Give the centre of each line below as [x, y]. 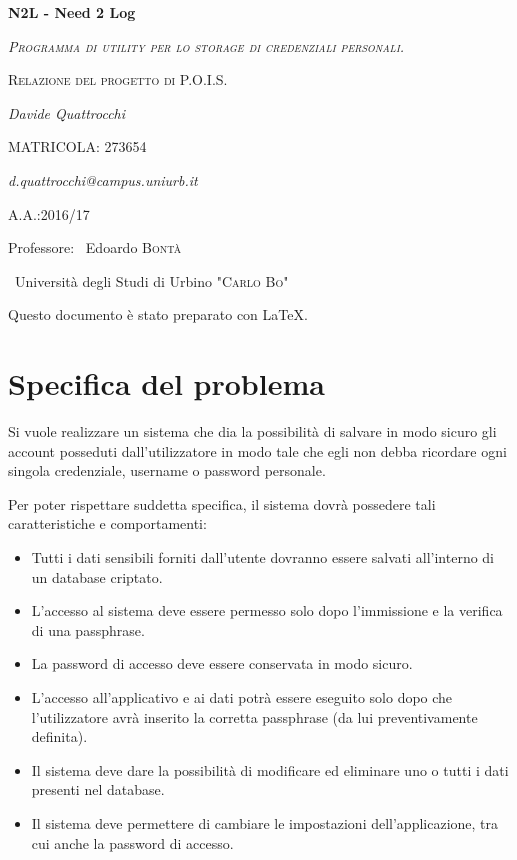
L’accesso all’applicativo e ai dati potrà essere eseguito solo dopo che [242, 697]
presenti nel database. [98, 789]
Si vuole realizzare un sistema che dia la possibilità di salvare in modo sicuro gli [252, 431]
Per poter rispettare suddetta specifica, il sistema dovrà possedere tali [222, 503]
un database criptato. [97, 576]
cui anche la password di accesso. [132, 842]
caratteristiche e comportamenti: [107, 523]
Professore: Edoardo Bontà [95, 247]
